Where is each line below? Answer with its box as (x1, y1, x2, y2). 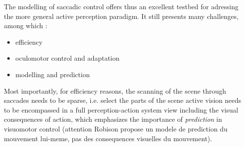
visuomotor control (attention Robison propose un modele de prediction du (4, 123, 227, 133)
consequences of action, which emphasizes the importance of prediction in (4, 114, 222, 124)
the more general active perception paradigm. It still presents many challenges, (4, 11, 239, 21)
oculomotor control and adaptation (15, 53, 120, 63)
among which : (4, 20, 48, 31)
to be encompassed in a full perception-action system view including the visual (4, 104, 238, 114)
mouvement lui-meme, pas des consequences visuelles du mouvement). (4, 133, 212, 143)
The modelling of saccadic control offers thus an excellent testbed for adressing (4, 1, 239, 11)
